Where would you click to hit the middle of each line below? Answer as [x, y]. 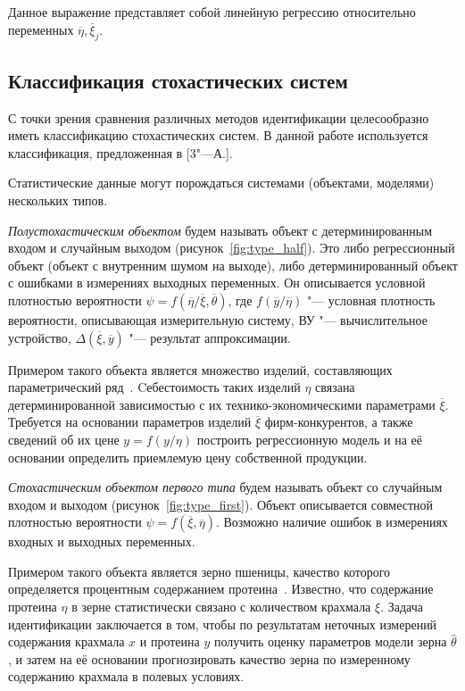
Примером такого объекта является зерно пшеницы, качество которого [199, 571]
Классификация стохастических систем [178, 80]
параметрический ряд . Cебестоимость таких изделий [154, 387]
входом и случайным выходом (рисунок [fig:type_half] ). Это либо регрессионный [232, 248]
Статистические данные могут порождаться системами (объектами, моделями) [221, 183]
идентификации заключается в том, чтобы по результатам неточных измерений [223, 624]
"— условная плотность [371, 300]
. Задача [402, 607]
